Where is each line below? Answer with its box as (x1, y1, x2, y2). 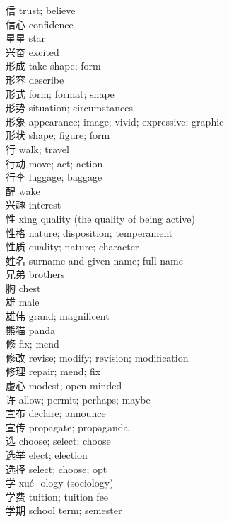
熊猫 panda (6, 322, 56, 337)
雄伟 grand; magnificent (6, 309, 110, 323)
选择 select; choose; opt (6, 461, 107, 476)
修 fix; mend (6, 336, 59, 351)
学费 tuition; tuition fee (6, 489, 109, 504)
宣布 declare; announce (6, 406, 106, 421)
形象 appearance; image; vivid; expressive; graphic (6, 113, 224, 128)
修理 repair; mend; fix (6, 364, 101, 379)
